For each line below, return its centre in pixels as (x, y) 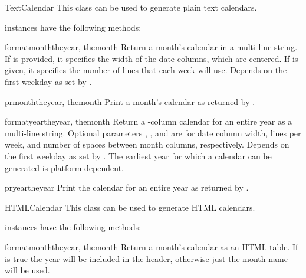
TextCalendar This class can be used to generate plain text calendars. (131, 7)
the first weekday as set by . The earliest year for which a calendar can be (138, 156)
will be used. (27, 270)
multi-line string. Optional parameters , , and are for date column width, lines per (153, 133)
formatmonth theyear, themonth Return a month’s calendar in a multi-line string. (151, 47)
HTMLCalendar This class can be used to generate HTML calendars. (130, 207)
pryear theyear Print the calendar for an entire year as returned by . (127, 187)
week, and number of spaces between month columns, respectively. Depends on (147, 144)
